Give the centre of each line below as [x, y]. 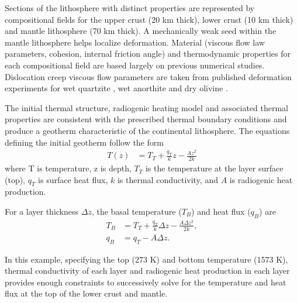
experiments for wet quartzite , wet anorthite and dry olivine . [116, 88]
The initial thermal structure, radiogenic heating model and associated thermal [147, 107]
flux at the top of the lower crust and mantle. [86, 293]
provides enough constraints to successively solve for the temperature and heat [146, 282]
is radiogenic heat [261, 179]
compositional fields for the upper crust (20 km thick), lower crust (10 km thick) [149, 19]
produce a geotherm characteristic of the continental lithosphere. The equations [147, 130]
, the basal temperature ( [137, 211]
